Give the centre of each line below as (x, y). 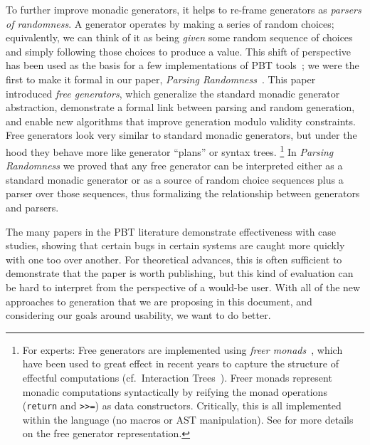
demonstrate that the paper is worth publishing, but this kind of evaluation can (180, 273)
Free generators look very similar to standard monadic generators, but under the (181, 135)
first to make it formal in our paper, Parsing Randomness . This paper (161, 79)
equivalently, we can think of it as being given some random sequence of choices (179, 37)
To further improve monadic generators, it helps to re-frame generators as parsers (184, 9)
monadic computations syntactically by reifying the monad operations (175, 391)
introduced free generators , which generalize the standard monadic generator (173, 93)
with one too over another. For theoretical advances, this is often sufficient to (174, 259)
